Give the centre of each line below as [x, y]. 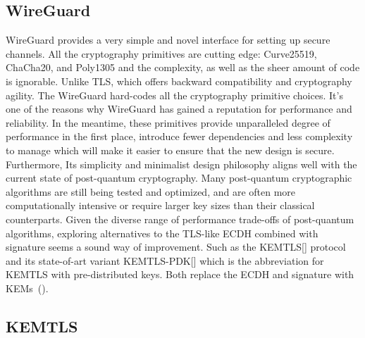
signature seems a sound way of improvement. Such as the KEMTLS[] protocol [176, 247]
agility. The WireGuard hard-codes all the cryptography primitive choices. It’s [174, 95]
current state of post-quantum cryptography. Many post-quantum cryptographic [179, 178]
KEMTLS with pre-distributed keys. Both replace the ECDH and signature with [180, 274]
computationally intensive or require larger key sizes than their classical [160, 205]
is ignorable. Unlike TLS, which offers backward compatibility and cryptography [179, 81]
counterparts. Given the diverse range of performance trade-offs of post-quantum [180, 219]
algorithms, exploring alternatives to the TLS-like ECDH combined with [162, 233]
